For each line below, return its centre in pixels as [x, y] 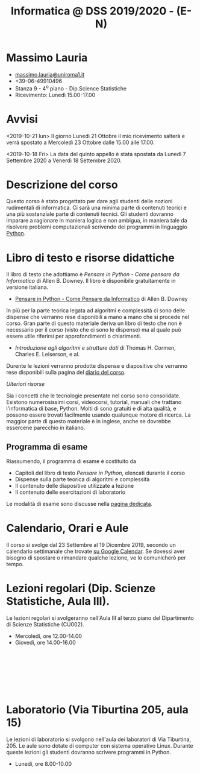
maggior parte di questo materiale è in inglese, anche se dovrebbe [89, 421]
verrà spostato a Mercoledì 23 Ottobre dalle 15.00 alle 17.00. [80, 142]
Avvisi [22, 119]
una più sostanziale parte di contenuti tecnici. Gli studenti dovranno [90, 214]
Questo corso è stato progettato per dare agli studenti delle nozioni [89, 201]
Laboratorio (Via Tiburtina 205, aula [97, 710]
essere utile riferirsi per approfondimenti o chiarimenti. [74, 336]
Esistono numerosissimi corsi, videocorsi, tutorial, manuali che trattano [94, 402]
